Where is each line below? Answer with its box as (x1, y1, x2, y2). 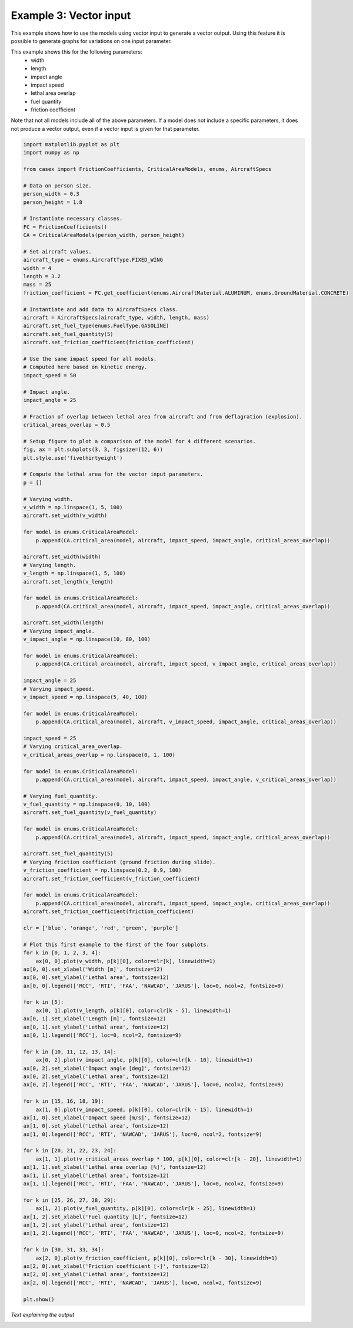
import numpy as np (23, 149, 79, 156)
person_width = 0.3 (23, 190, 79, 197)
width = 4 (23, 265, 52, 271)
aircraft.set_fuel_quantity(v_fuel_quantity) (23, 809, 157, 816)
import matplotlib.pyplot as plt (23, 141, 120, 147)
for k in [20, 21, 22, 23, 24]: (23, 1147, 117, 1154)
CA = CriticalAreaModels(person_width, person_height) (23, 232, 185, 239)
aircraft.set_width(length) (23, 619, 104, 626)
